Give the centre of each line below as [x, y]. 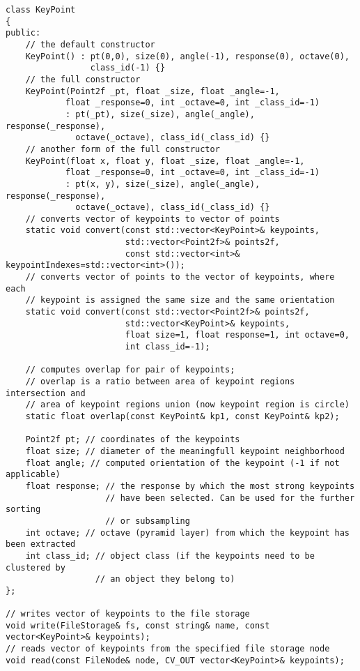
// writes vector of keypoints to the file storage [128, 614]
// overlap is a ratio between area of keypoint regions [160, 382]
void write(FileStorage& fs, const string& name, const [138, 625]
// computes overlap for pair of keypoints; [130, 370]
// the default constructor [90, 44]
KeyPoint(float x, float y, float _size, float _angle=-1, [165, 161]
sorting [23, 510]
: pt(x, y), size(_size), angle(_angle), [163, 184]
